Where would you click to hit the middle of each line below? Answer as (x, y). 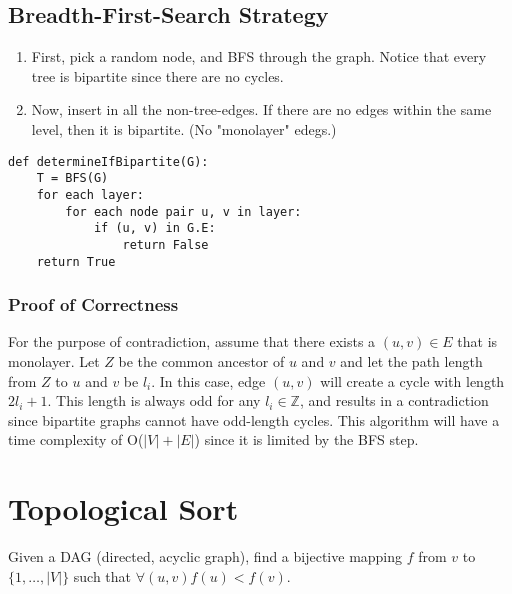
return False (165, 244)
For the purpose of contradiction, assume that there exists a (192, 341)
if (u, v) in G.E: (154, 228)
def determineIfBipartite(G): (108, 161)
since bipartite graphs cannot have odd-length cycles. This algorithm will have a (254, 419)
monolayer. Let (54, 360)
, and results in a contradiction (394, 400)
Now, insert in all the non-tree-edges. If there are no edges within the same (261, 109)
